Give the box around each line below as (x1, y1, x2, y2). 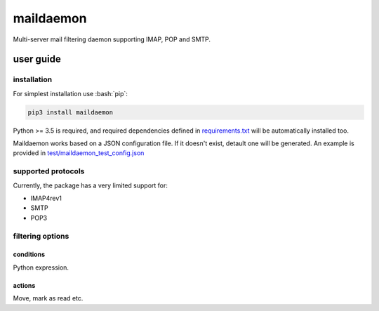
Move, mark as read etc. (13, 294, 84, 303)
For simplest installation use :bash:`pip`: (13, 89, 128, 98)
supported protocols (13, 166, 85, 176)
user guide (13, 53, 61, 65)
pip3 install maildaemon (27, 108, 114, 116)
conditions (13, 250, 46, 259)
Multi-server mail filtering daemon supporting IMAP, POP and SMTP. (13, 35, 211, 44)
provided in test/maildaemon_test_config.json (13, 149, 145, 157)
